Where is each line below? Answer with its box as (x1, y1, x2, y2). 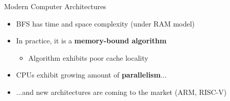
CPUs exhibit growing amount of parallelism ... (16, 69, 167, 80)
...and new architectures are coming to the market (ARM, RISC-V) (16, 86, 227, 97)
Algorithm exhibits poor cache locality (28, 52, 148, 63)
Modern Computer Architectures (4, 1, 107, 11)
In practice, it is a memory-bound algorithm (16, 35, 167, 46)
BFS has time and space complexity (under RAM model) (16, 18, 195, 29)
